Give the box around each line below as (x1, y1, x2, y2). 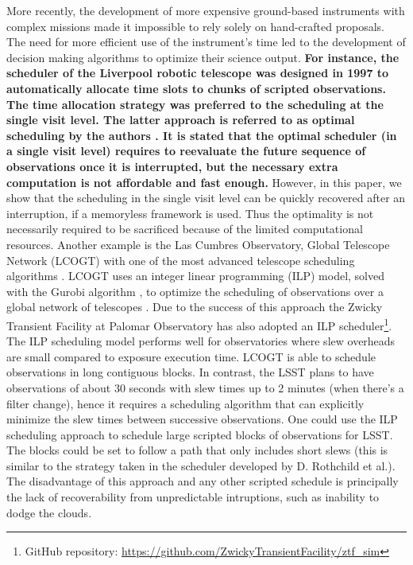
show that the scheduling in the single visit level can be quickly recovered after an (6, 189, 406, 206)
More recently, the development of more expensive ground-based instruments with (6, 2, 405, 18)
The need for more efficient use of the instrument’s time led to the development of (6, 33, 406, 50)
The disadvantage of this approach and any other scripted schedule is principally (6, 473, 399, 489)
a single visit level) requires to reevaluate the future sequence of (6, 142, 366, 159)
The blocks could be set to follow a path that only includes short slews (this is (6, 442, 388, 458)
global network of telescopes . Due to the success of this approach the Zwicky (6, 298, 383, 315)
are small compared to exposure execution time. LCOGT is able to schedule (6, 348, 376, 364)
